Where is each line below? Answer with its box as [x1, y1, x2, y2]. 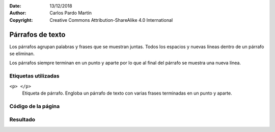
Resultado [9, 116, 36, 123]
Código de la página [9, 103, 60, 110]
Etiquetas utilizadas [9, 72, 60, 79]
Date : [9, 3, 21, 9]
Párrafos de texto [9, 30, 66, 39]
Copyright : [9, 17, 33, 23]
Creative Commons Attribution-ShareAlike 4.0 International [49, 17, 173, 23]
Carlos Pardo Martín [49, 10, 92, 16]
